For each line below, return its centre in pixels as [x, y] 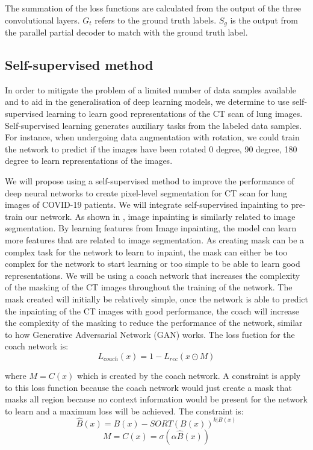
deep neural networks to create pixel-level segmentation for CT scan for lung [146, 192]
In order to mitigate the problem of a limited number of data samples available [151, 89]
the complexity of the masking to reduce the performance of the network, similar [154, 323]
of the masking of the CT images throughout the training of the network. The [149, 287]
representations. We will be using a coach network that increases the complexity [153, 275]
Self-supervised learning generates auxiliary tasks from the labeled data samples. [153, 125]
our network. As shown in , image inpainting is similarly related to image [160, 216]
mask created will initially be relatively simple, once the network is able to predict [156, 298]
